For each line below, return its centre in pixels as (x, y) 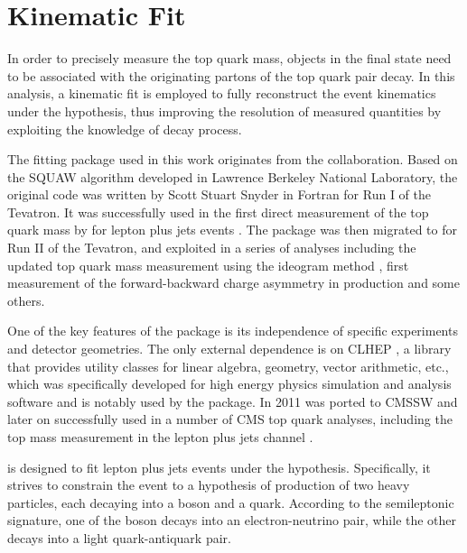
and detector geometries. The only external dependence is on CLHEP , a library (229, 349)
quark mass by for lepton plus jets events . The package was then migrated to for (232, 230)
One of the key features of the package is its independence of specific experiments (233, 331)
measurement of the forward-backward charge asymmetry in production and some (233, 283)
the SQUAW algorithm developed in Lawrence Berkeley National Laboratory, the (233, 176)
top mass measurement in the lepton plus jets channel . (160, 437)
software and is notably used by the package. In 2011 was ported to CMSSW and (233, 401)
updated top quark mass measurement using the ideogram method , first (208, 265)
